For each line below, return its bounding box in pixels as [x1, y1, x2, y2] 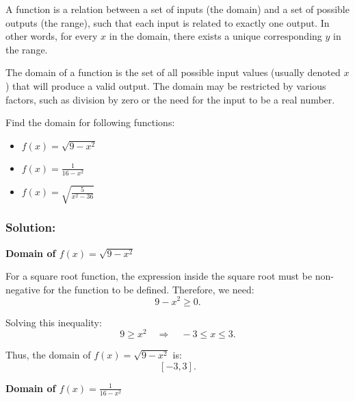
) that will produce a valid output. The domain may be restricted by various [5, 78, 326, 93]
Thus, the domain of [5, 348, 91, 362]
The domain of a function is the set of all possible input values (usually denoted [5, 65, 341, 80]
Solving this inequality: [5, 315, 102, 329]
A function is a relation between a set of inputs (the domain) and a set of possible [5, 2, 350, 16]
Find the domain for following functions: [5, 115, 175, 130]
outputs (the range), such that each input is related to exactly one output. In [5, 15, 330, 29]
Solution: [5, 219, 56, 236]
